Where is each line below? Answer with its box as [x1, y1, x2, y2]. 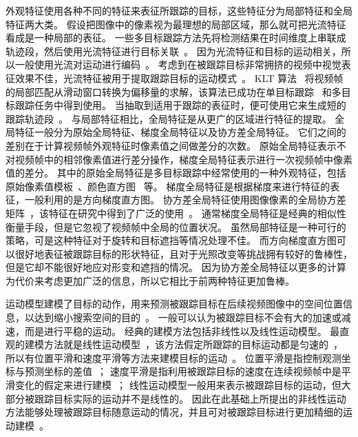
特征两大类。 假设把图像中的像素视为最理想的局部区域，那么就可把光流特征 [6, 17, 346, 31]
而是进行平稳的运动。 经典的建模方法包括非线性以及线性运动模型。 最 [24, 323, 340, 338]
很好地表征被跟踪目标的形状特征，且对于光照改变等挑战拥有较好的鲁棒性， [14, 246, 352, 261]
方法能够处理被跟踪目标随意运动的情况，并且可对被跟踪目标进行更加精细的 [6, 405, 343, 419]
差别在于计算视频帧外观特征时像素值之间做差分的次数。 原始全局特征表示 [6, 138, 337, 152]
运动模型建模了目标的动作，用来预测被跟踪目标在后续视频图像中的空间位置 [6, 296, 343, 311]
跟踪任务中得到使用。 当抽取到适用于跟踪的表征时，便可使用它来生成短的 [14, 98, 346, 112]
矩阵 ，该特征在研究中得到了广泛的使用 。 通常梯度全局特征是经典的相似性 [6, 205, 346, 220]
